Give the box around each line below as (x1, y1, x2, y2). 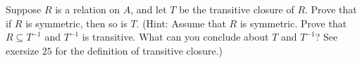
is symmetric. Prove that (239, 15, 347, 30)
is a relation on (55, 2, 120, 16)
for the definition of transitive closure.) (55, 43, 223, 57)
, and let (130, 2, 167, 16)
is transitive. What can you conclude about (82, 29, 269, 44)
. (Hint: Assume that (136, 15, 226, 30)
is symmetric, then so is (25, 15, 127, 30)
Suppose (6, 2, 42, 16)
